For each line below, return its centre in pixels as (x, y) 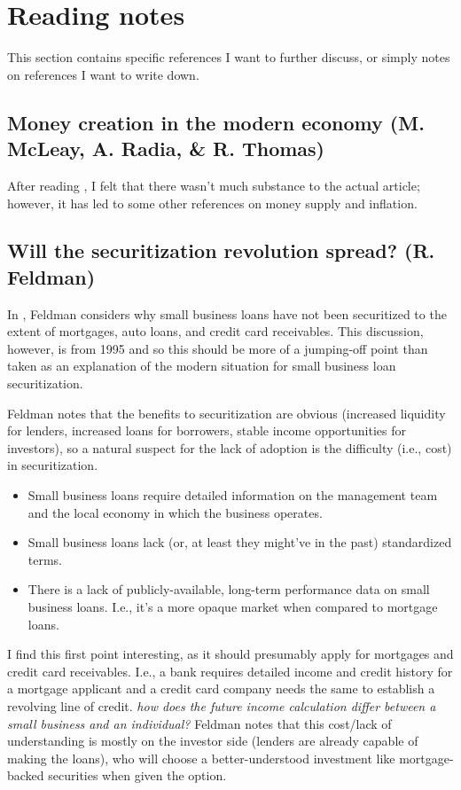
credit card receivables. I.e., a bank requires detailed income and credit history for (230, 671)
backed (26, 775)
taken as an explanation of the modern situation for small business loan (202, 366)
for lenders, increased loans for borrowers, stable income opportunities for (207, 430)
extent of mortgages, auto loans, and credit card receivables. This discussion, (215, 331)
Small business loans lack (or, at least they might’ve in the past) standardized (240, 542)
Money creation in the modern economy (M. (216, 122)
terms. (45, 559)
